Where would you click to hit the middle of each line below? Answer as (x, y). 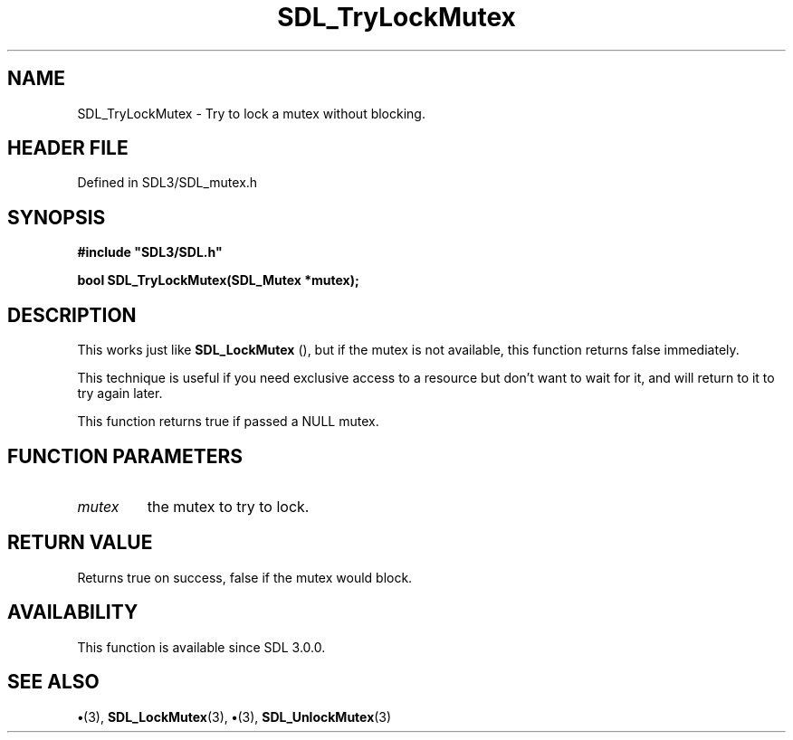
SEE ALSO (53, 682)
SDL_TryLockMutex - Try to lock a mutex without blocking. (251, 113)
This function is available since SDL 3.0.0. (201, 647)
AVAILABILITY (73, 612)
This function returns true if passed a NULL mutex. (228, 422)
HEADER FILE (68, 148)
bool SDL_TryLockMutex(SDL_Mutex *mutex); (218, 280)
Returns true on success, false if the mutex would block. (245, 577)
